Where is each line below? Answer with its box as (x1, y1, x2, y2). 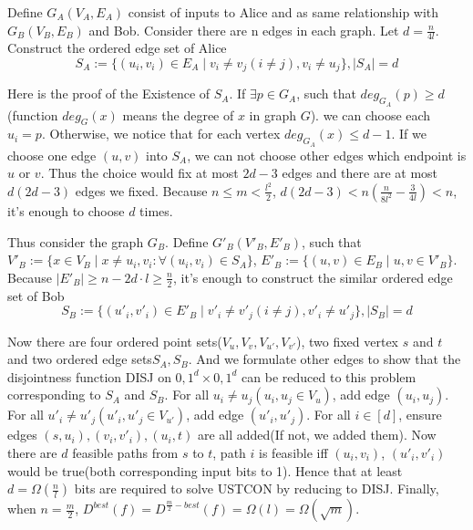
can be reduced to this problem (242, 367, 416, 386)
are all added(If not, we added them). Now (197, 425, 437, 444)
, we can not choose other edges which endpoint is (187, 145, 467, 164)
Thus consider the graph (7, 232, 144, 251)
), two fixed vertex (295, 331, 399, 350)
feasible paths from (72, 442, 179, 462)
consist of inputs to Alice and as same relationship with (128, 3, 439, 21)
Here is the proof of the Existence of (7, 84, 211, 103)
